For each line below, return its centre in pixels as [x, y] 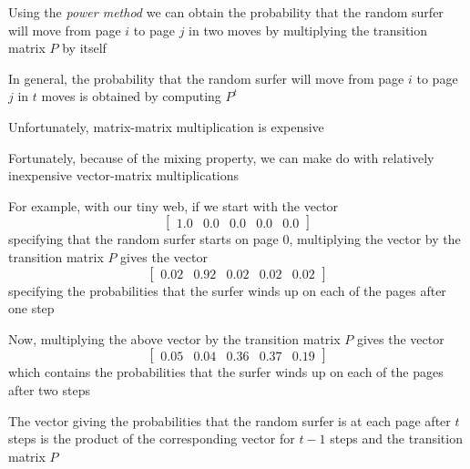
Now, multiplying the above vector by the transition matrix [174, 338]
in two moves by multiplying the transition [308, 30]
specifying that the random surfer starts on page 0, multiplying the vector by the [235, 239]
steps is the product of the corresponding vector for [152, 438]
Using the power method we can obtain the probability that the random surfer [226, 12]
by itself [84, 48]
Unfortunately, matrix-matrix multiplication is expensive [166, 126]
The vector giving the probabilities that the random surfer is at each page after [230, 420]
